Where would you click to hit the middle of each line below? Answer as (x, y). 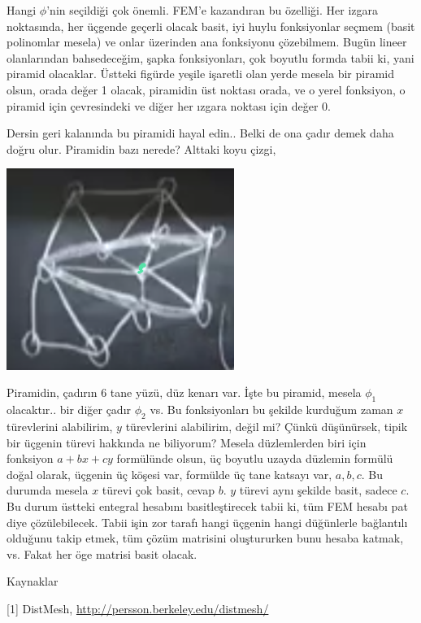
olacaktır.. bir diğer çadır (69, 410)
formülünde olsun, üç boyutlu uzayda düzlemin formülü (255, 458)
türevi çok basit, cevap (158, 490)
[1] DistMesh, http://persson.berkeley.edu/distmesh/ (138, 608)
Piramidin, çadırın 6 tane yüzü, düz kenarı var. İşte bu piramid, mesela (184, 392)
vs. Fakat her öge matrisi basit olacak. (102, 553)
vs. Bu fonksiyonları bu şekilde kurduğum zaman (271, 410)
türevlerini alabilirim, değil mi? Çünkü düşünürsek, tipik (267, 426)
